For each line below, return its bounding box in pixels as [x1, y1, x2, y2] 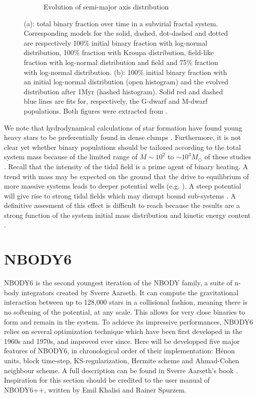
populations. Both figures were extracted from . [24, 105, 168, 116]
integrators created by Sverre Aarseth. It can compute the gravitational [21, 287, 239, 297]
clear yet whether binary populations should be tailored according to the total [4, 141, 241, 152]
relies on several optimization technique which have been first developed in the [4, 326, 242, 336]
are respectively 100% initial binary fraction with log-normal [24, 37, 207, 48]
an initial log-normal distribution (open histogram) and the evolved [24, 76, 228, 87]
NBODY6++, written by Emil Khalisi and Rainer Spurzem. [4, 384, 187, 395]
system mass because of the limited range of [4, 151, 138, 162]
